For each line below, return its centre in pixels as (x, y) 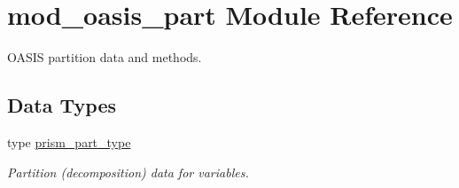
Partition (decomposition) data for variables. (128, 172)
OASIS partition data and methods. (105, 57)
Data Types (62, 105)
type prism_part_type (69, 141)
